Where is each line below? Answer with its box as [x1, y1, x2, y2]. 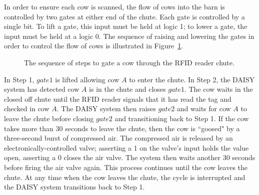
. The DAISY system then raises [56, 103, 156, 114]
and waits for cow [176, 103, 231, 114]
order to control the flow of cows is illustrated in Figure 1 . [4, 40, 183, 51]
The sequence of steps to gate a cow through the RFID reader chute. [24, 57, 234, 67]
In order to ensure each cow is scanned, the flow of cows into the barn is [4, 1, 225, 11]
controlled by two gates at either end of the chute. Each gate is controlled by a [4, 11, 245, 21]
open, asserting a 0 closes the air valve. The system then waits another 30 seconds [4, 152, 255, 163]
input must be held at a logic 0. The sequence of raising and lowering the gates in [4, 30, 254, 41]
